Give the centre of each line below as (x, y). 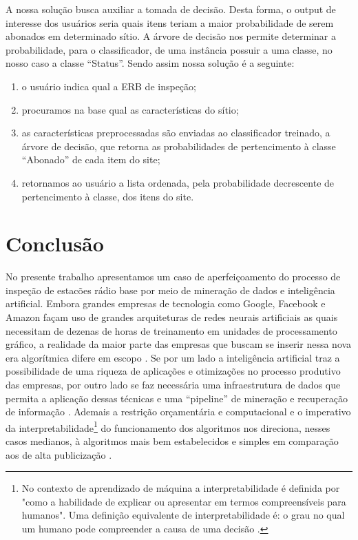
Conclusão (55, 243)
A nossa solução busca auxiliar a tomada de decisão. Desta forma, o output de (171, 9)
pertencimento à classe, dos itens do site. (108, 196)
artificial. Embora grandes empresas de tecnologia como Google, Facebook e (166, 303)
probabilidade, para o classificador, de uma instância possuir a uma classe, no (169, 49)
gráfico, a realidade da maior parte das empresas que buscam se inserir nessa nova (179, 344)
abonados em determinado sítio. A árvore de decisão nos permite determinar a (171, 36)
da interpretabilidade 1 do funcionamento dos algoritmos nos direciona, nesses (168, 426)
